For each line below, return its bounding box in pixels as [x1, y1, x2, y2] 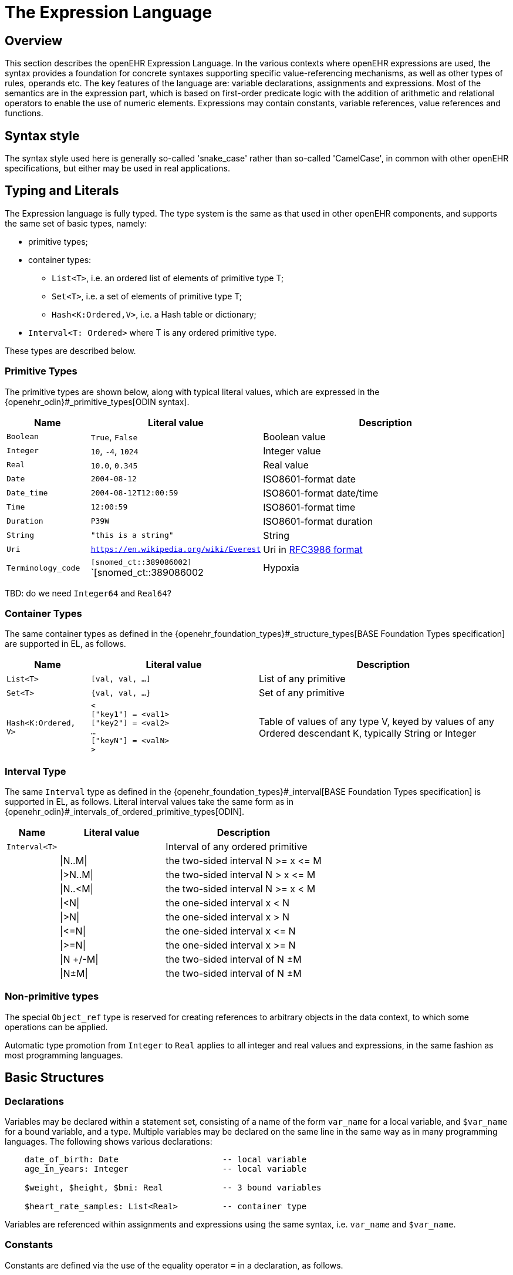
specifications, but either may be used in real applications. [5, 163, 230, 174]
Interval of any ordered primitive [166, 841, 308, 853]
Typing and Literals [5, 183, 119, 198]
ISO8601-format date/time [263, 487, 379, 499]
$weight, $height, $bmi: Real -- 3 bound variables [24, 1183, 322, 1193]
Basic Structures [5, 1070, 104, 1085]
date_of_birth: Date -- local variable [24, 1155, 307, 1165]
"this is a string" [90, 531, 174, 540]
